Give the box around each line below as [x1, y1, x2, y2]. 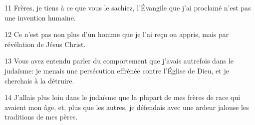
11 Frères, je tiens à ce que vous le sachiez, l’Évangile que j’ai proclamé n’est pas [4, 2, 251, 12]
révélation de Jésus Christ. [4, 38, 86, 49]
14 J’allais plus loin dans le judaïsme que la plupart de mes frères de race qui [4, 92, 241, 102]
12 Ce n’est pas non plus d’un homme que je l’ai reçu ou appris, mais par [4, 29, 229, 39]
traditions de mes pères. [4, 111, 78, 122]
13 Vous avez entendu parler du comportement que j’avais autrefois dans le [4, 55, 234, 66]
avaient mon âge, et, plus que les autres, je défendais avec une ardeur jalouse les [4, 101, 249, 112]
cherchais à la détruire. [4, 75, 74, 85]
